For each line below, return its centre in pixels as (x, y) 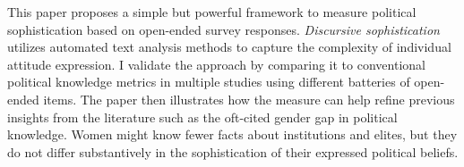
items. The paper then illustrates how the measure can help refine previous (249, 99)
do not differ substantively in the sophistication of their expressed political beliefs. (233, 151)
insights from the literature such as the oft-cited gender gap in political (202, 117)
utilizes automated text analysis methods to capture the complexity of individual (229, 47)
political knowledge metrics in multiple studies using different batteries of (209, 82)
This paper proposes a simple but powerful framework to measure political (212, 12)
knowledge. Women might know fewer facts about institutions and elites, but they (232, 134)
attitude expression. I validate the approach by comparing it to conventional (216, 64)
